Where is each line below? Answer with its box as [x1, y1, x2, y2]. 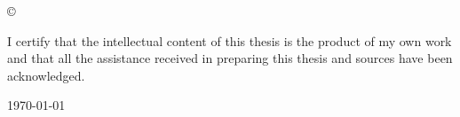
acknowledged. [7, 66, 85, 84]
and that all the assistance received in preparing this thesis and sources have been [7, 49, 453, 67]
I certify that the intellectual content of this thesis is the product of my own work [7, 31, 452, 50]
